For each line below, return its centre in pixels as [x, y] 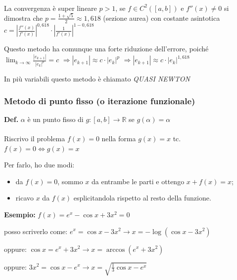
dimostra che [24, 18]
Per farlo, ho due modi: [39, 165]
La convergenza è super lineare [50, 8]
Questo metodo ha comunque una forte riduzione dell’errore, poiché [106, 49]
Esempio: [20, 214]
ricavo [25, 198]
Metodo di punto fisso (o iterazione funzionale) [100, 100]
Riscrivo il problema [35, 138]
